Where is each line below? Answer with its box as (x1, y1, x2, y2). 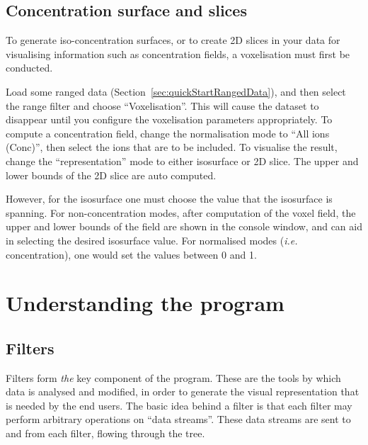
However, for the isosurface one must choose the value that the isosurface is (6, 191, 333, 206)
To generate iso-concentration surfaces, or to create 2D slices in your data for (6, 33, 340, 47)
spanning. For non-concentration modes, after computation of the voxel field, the (6, 205, 356, 220)
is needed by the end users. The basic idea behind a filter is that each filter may (6, 398, 352, 412)
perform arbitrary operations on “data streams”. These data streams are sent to (6, 412, 351, 427)
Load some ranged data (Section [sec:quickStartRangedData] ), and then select (6, 84, 346, 98)
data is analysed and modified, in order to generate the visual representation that (6, 384, 360, 399)
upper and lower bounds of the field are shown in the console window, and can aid (6, 219, 362, 234)
